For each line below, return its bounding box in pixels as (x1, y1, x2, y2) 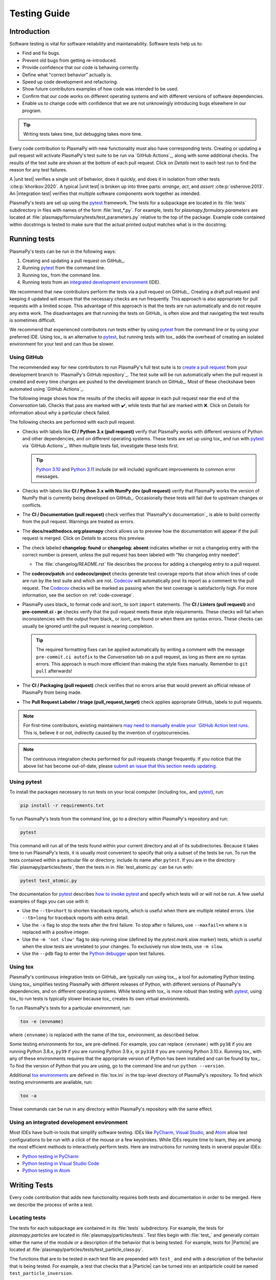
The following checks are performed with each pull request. (9, 419, 135, 425)
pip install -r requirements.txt (20, 803, 104, 808)
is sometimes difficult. (9, 317, 56, 324)
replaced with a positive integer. (22, 929, 89, 935)
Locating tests (9, 1214, 46, 1221)
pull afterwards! (36, 668, 73, 674)
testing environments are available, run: (9, 1079, 93, 1085)
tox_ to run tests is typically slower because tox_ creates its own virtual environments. (9, 995, 190, 1001)
